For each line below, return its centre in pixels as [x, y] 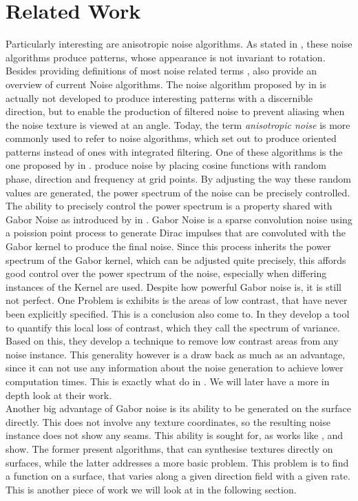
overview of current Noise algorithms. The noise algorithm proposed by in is [166, 84]
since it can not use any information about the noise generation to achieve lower [175, 368]
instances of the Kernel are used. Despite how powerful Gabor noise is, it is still [173, 286]
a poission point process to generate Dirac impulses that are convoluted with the [176, 233]
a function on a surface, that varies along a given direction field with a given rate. [178, 476]
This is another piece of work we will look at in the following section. [151, 489]
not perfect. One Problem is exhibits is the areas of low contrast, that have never [177, 300]
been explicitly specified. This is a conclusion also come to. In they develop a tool [178, 314]
